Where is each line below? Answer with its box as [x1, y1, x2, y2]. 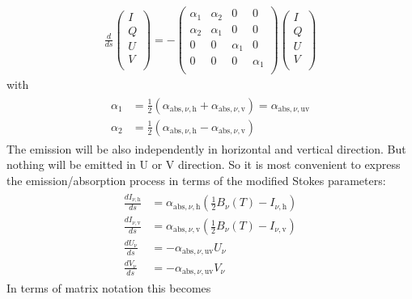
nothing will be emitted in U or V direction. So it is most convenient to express [6, 156, 401, 173]
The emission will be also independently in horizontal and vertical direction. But [6, 140, 406, 157]
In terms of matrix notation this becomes [6, 280, 211, 297]
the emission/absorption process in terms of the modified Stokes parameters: [6, 171, 386, 188]
